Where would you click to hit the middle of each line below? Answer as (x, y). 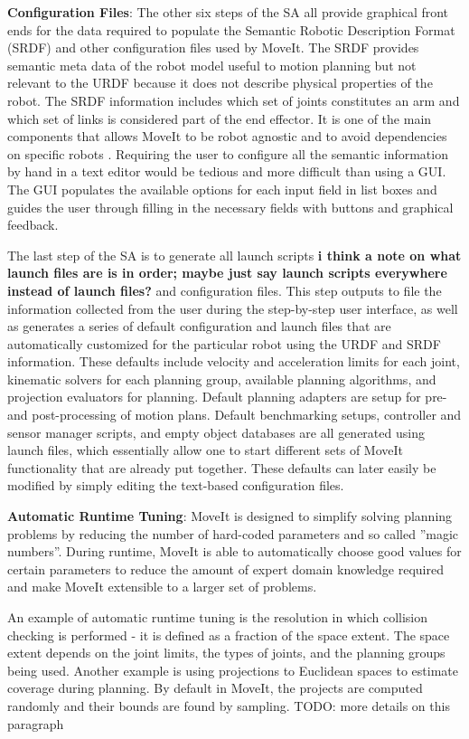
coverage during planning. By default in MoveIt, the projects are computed (215, 688)
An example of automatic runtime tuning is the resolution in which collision (218, 617)
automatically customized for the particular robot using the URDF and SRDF (224, 343)
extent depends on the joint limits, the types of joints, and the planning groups (226, 653)
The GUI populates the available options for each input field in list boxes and (222, 189)
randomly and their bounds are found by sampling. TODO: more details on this (229, 705)
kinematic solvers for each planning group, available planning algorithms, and (222, 379)
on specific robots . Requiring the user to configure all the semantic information (228, 153)
